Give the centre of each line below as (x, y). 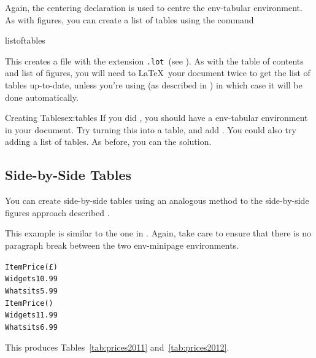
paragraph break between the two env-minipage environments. (122, 245)
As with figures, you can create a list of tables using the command (129, 19)
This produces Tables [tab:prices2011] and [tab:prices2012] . (117, 347)
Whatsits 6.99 (31, 327)
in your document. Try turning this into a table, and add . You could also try (151, 129)
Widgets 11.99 (31, 315)
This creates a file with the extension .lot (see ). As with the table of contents (154, 60)
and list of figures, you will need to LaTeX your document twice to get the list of (158, 73)
